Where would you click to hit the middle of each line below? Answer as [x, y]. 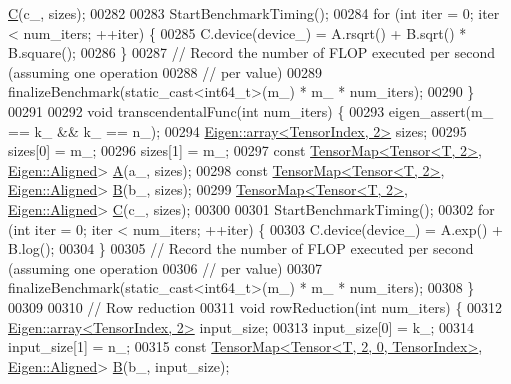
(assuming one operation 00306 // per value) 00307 [165, 267]
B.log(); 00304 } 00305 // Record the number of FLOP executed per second [241, 248]
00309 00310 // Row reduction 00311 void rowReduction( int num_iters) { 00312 [255, 306]
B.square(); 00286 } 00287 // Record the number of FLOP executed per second [251, 52]
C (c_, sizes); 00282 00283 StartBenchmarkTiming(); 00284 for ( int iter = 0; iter [254, 13]
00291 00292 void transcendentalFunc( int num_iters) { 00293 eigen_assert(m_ [251, 110]
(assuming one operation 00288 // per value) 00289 [165, 71]
